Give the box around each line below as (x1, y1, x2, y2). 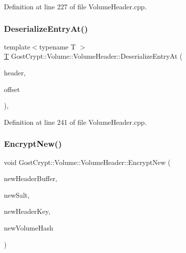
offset (4, 84, 20, 94)
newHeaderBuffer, (4, 173, 57, 184)
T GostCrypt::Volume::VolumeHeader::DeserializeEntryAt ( (4, 51, 183, 61)
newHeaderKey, (4, 206, 50, 216)
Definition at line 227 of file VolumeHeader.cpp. (4, 1, 147, 11)
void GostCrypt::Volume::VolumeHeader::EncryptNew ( (4, 157, 171, 167)
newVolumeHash (4, 222, 53, 232)
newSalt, (4, 189, 30, 200)
